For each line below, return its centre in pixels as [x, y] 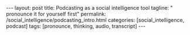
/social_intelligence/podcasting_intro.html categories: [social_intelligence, [95, 20]
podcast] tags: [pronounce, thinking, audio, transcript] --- [76, 26]
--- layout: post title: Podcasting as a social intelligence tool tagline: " [89, 8]
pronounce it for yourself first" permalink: [56, 14]
